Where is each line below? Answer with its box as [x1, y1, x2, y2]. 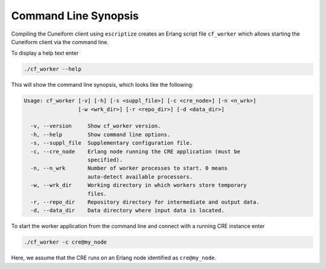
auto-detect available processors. [88, 173, 193, 180]
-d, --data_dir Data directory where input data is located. [30, 207, 225, 214]
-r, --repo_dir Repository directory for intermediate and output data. [30, 198, 260, 205]
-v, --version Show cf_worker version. [30, 122, 161, 130]
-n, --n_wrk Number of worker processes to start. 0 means [30, 165, 228, 172]
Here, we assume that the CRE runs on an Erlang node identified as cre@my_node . [11, 254, 217, 262]
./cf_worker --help [24, 66, 81, 72]
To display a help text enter [11, 49, 79, 57]
